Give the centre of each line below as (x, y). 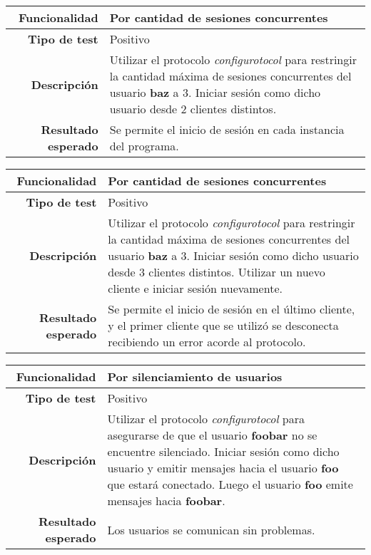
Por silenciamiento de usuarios (195, 377)
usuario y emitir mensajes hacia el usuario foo (223, 468)
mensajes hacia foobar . (166, 500)
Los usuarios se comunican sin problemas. (211, 529)
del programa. (144, 146)
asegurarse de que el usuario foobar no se (212, 435)
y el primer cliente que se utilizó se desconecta (223, 325)
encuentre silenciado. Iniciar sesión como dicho (223, 451)
